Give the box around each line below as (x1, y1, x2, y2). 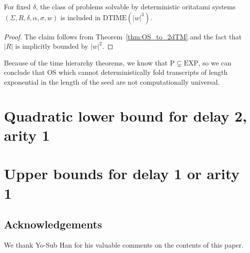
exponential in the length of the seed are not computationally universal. (4, 76, 220, 87)
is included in (60, 12, 101, 22)
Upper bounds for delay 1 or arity (4, 163, 240, 184)
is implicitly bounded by (15, 41, 88, 51)
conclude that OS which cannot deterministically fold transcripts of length (4, 67, 228, 77)
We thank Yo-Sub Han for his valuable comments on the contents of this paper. (4, 239, 244, 250)
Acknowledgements (4, 217, 102, 232)
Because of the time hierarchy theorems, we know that (4, 57, 168, 67)
